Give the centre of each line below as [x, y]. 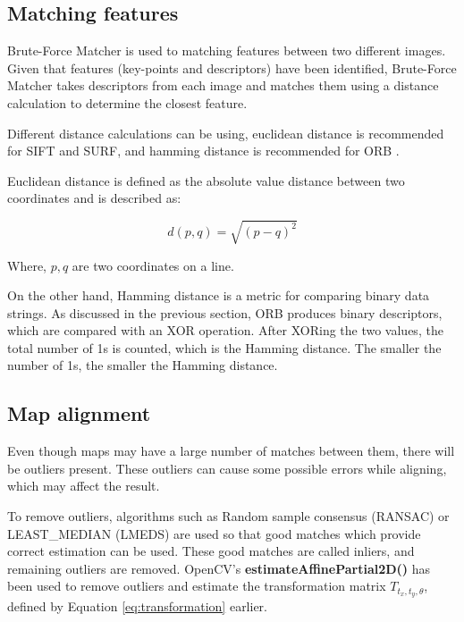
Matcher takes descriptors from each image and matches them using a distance [223, 85]
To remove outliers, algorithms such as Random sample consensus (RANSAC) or [228, 516]
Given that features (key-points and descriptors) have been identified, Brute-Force [232, 67]
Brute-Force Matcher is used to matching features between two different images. [227, 50]
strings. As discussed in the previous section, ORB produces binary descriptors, [225, 312]
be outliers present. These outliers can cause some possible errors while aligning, [227, 468]
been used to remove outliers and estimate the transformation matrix [197, 586]
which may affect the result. [84, 486]
